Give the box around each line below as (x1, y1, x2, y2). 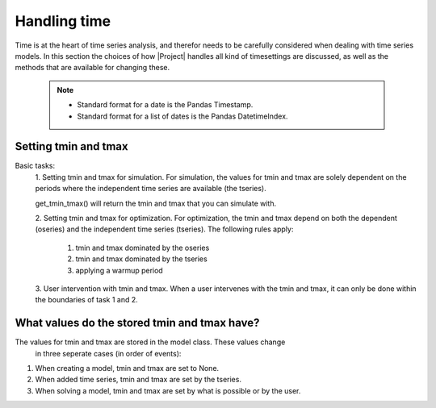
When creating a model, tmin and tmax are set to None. (35, 364, 220, 373)
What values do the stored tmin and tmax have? (15, 316, 260, 330)
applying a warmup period (75, 265, 163, 275)
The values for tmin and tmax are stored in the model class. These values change (15, 337, 286, 347)
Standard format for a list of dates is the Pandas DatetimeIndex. (77, 111, 288, 121)
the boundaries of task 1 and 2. (35, 295, 139, 305)
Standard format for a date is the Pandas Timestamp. (77, 100, 254, 110)
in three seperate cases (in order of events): (35, 348, 182, 358)
